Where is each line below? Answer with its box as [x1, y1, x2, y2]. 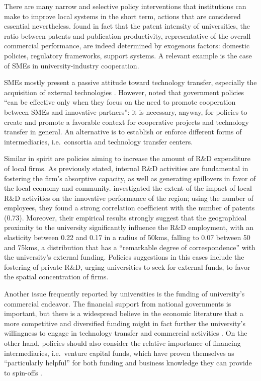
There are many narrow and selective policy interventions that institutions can [4, 1, 246, 11]
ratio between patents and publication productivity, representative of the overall [4, 30, 251, 41]
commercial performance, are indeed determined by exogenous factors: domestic [4, 40, 250, 51]
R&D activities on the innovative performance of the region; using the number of [4, 192, 253, 203]
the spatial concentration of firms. [4, 271, 109, 282]
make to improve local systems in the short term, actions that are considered [4, 11, 241, 21]
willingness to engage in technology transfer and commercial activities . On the [4, 328, 247, 338]
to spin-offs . [4, 367, 42, 377]
